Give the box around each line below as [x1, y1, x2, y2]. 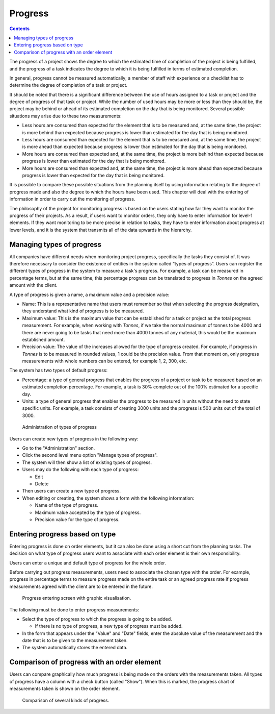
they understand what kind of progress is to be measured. [22, 308, 144, 314]
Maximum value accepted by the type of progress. [35, 509, 141, 515]
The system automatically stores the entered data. [22, 645, 128, 651]
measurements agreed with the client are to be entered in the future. [9, 583, 153, 589]
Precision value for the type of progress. [35, 516, 120, 523]
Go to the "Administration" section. [22, 445, 95, 451]
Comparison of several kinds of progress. [22, 697, 109, 703]
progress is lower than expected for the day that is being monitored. [22, 172, 165, 178]
